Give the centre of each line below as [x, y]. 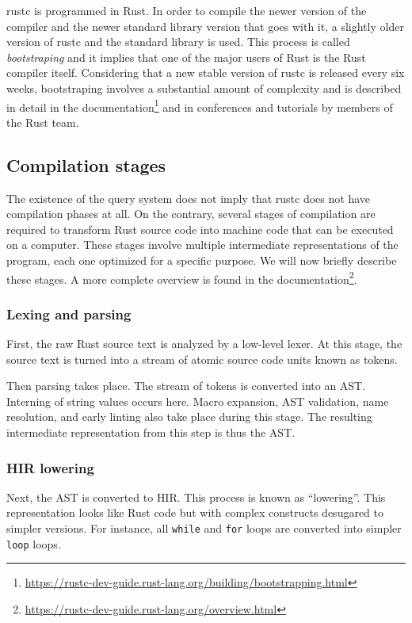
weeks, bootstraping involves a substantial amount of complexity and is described [204, 88]
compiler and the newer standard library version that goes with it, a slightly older [205, 26]
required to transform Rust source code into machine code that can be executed [200, 229]
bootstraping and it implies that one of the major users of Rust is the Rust [186, 57]
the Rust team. [43, 122]
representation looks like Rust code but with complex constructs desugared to [195, 512]
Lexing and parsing [69, 313]
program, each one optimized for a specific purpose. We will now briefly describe [202, 260]
